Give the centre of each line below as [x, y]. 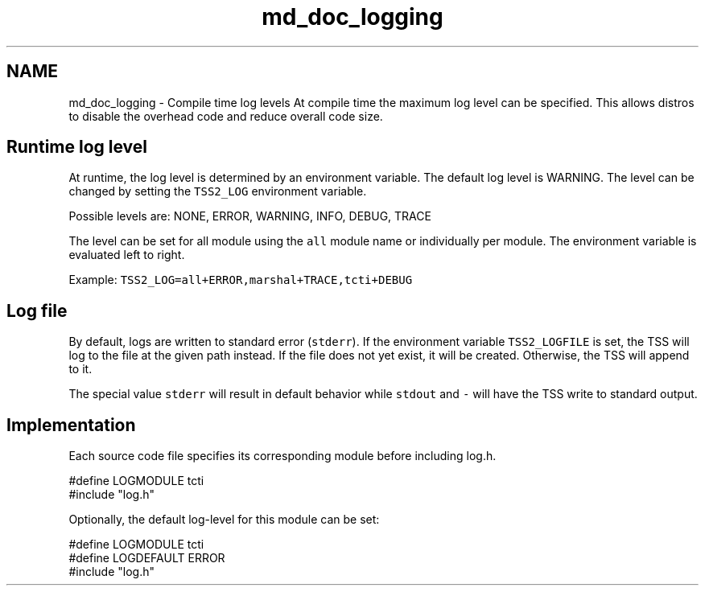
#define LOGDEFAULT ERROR [147, 558]
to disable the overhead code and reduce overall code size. [226, 116]
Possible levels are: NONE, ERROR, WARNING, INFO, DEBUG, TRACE [250, 216]
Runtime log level [77, 147]
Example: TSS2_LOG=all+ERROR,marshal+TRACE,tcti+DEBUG [241, 280]
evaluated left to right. [127, 255]
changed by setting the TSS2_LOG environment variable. [218, 191]
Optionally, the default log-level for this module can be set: [224, 520]
